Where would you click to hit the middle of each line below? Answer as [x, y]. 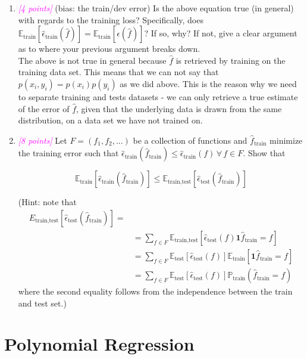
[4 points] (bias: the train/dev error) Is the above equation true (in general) [156, 8]
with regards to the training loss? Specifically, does [111, 19]
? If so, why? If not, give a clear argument [221, 33]
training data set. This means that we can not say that [118, 72]
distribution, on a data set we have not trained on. [110, 120]
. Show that [264, 153]
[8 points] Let [43, 140]
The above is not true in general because [92, 60]
